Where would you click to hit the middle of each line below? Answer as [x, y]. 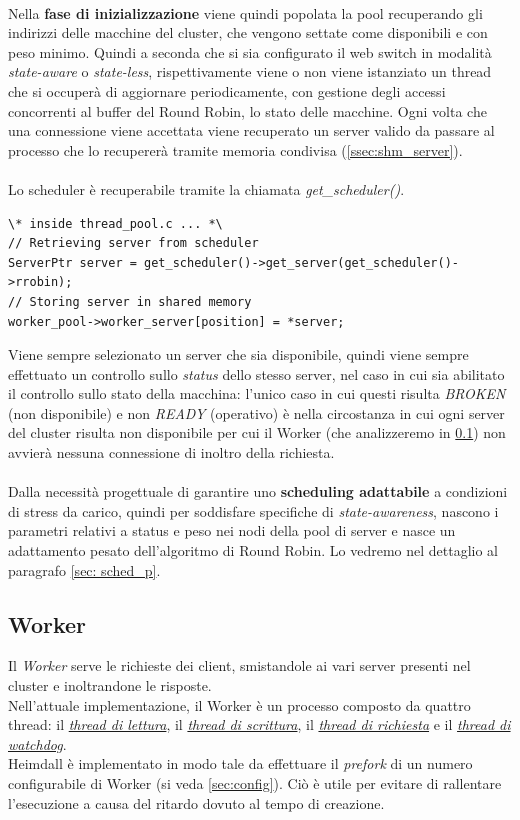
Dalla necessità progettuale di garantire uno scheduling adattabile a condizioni [258, 491]
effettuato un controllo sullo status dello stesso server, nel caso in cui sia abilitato [256, 373]
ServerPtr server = [72, 262]
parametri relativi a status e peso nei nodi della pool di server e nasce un [232, 530]
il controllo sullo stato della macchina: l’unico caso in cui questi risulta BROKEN [257, 393]
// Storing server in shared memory [130, 301]
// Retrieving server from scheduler [133, 243]
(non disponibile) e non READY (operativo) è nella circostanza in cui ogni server [256, 412]
